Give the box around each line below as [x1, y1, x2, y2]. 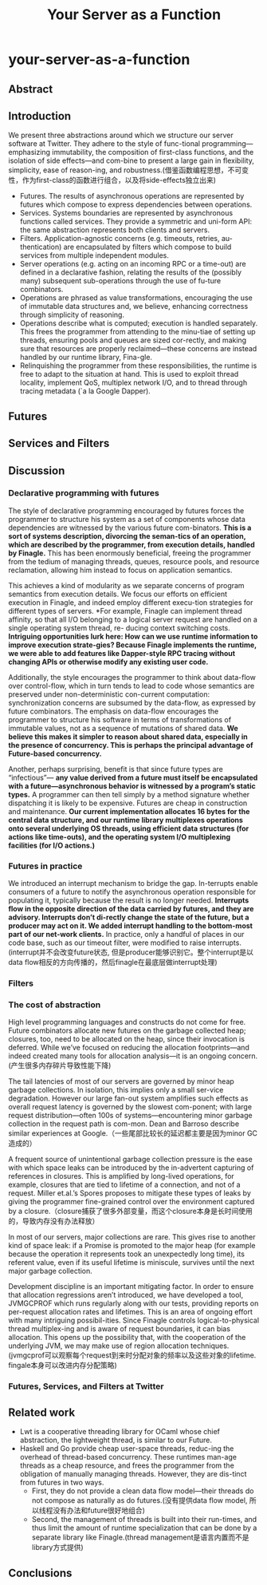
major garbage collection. [8, 1267, 93, 1276]
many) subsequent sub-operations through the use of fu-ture [19, 276, 222, 286]
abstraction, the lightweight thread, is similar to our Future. [19, 1435, 213, 1445]
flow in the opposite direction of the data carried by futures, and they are [8, 904, 254, 914]
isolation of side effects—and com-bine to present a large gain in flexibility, [8, 156, 255, 165]
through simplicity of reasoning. [19, 310, 125, 320]
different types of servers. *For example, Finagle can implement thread [8, 606, 242, 615]
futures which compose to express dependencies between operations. [19, 200, 253, 209]
